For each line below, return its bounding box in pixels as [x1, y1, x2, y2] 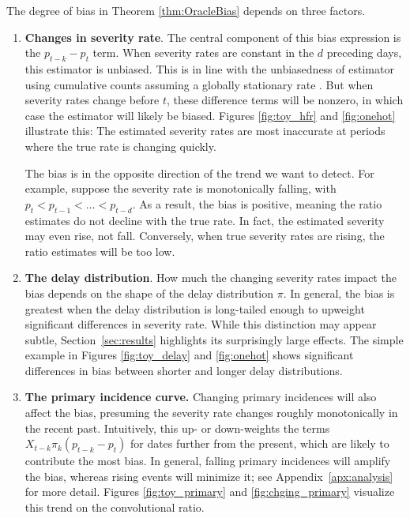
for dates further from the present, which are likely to [130, 435, 389, 452]
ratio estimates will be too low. [24, 242, 175, 259]
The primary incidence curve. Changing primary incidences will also [24, 388, 377, 405]
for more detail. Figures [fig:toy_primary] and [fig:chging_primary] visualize [24, 483, 395, 500]
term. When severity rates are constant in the [92, 44, 314, 61]
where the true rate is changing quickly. [24, 137, 216, 154]
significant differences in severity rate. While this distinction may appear [24, 316, 377, 332]
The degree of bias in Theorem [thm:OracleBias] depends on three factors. [6, 2, 366, 18]
